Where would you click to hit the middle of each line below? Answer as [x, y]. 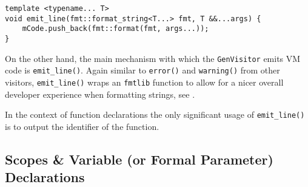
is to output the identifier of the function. [82, 126]
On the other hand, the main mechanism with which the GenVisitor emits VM [153, 58]
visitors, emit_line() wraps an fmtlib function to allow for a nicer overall [144, 82]
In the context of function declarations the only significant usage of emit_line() [155, 114]
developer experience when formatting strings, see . [100, 94]
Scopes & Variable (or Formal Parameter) [139, 159]
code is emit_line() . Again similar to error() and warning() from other [142, 70]
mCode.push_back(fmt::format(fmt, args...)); [115, 29]
